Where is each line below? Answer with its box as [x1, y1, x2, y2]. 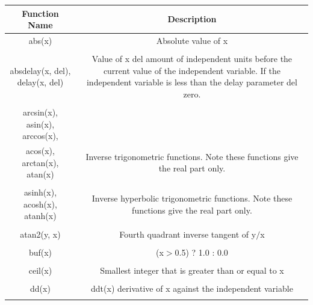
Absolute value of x [156, 34, 228, 46]
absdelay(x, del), [10, 64, 71, 76]
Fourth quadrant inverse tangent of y [119, 227, 256, 240]
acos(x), [25, 144, 55, 156]
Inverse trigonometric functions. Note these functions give [85, 150, 299, 162]
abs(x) [28, 34, 52, 46]
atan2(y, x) [20, 227, 61, 240]
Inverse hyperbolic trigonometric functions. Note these [91, 192, 293, 205]
